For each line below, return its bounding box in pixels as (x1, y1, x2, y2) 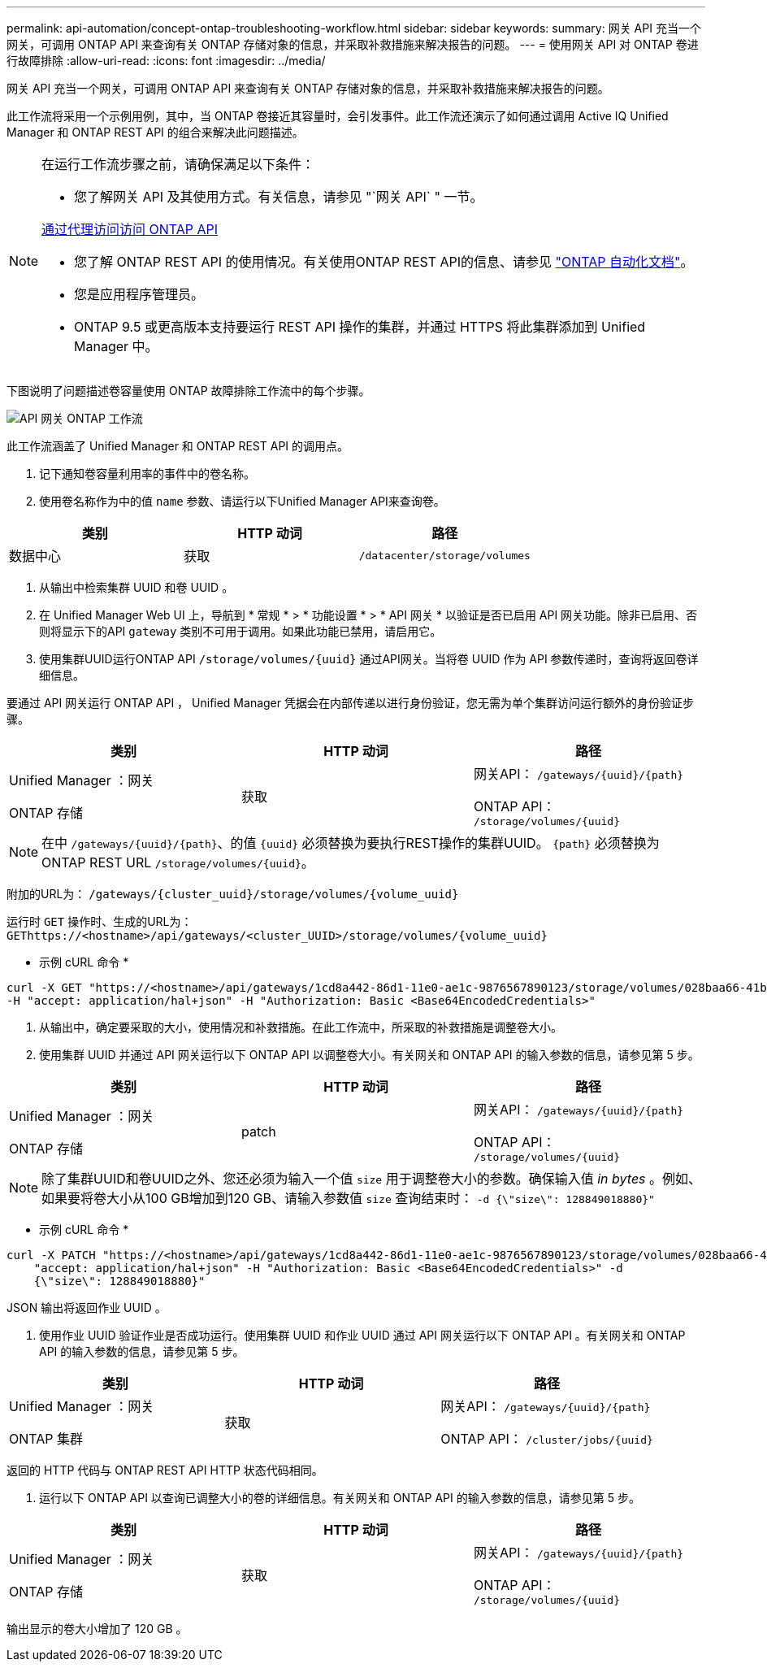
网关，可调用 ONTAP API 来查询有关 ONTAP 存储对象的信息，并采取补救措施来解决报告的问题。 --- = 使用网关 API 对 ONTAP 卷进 (6, 37, 699, 51)
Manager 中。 (74, 338, 158, 354)
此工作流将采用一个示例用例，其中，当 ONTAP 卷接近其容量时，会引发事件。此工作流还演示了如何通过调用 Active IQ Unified (6, 109, 669, 123)
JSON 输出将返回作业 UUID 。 (6, 1301, 167, 1314)
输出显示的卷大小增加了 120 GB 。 (6, 1622, 188, 1635)
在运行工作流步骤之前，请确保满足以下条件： (41, 156, 315, 172)
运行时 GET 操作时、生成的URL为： (6, 914, 193, 928)
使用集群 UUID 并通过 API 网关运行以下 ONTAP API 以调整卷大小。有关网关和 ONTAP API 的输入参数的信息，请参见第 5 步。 (39, 1048, 700, 1062)
